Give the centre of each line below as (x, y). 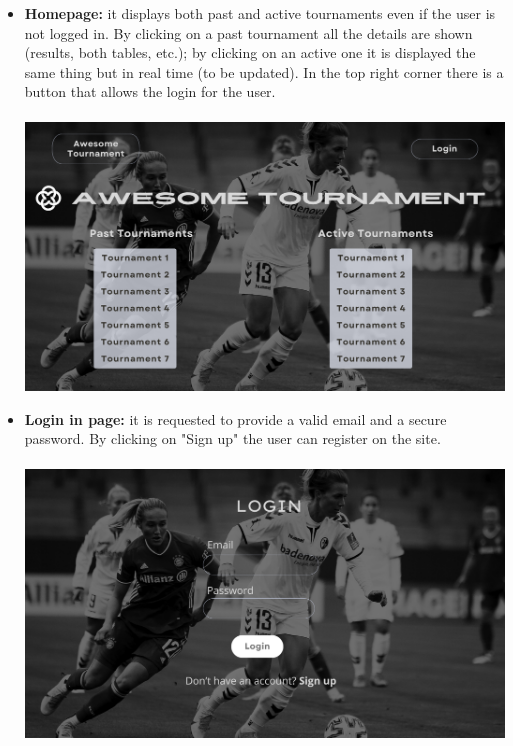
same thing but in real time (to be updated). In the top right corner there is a (264, 71)
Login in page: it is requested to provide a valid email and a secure (235, 418)
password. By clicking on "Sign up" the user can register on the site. (232, 438)
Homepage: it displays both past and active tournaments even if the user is (260, 13)
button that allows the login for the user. (150, 91)
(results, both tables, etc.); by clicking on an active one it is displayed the (250, 52)
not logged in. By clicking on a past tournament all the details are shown (248, 32)
